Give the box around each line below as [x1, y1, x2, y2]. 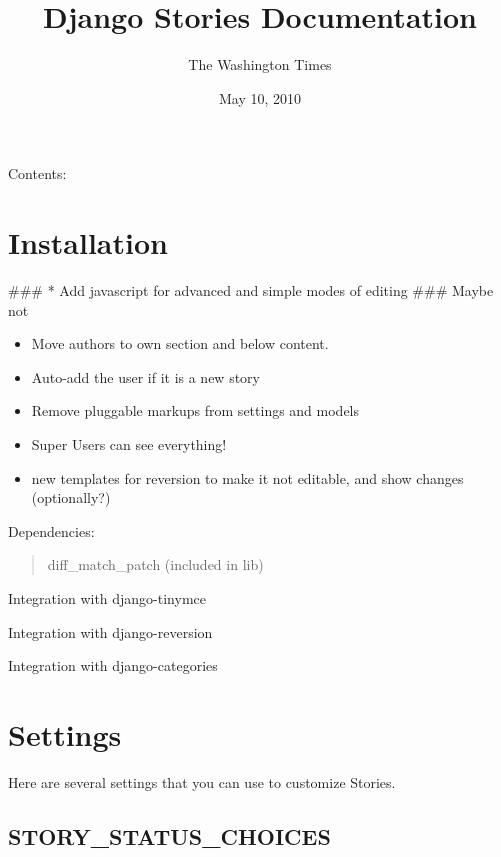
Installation [8, 222, 168, 263]
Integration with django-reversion [8, 621, 213, 642]
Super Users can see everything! [31, 434, 227, 454]
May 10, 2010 [218, 87, 302, 108]
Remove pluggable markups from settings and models [31, 400, 360, 421]
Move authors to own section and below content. [31, 333, 329, 354]
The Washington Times [188, 54, 332, 75]
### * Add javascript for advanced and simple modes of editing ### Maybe [8, 280, 494, 301]
